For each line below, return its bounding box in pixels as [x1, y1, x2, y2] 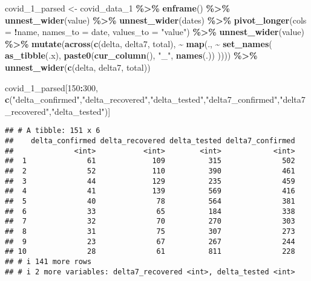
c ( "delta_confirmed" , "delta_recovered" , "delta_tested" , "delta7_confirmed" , [5, 93, 280, 106]
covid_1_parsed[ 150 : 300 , [5, 81, 98, 94]
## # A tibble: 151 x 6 [5, 126, 100, 135]
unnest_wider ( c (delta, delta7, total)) [5, 60, 151, 73]
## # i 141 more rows [5, 257, 92, 266]
